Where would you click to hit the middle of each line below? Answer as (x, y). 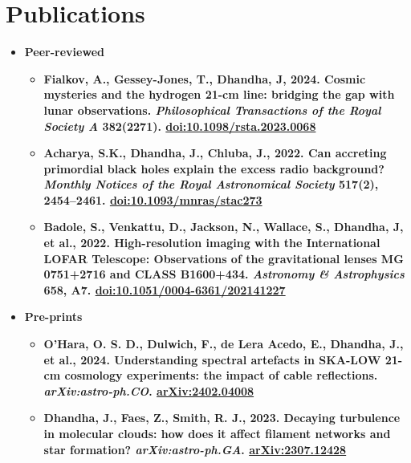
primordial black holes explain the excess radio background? (214, 168)
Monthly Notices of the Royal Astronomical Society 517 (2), (211, 184)
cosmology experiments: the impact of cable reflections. (221, 375)
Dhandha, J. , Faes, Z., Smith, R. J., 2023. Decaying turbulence (222, 418)
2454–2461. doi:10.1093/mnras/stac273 (153, 199)
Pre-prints (53, 317)
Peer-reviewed (64, 52)
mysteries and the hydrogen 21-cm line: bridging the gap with (219, 94)
